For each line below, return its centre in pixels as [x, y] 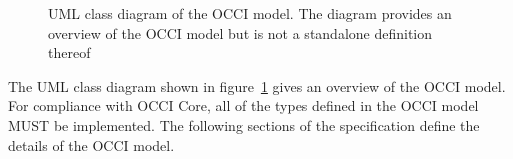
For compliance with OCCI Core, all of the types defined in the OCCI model [243, 105]
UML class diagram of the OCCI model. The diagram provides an [250, 13]
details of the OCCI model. [91, 144]
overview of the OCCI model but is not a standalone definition [240, 32]
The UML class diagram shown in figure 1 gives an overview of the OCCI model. [257, 85]
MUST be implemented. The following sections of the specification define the [244, 124]
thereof [69, 52]
